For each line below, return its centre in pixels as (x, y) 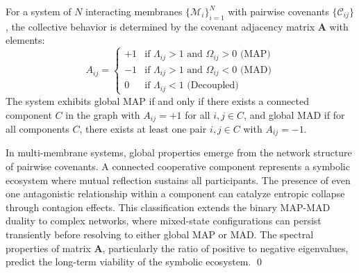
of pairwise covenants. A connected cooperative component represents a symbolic (178, 166)
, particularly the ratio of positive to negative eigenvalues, (225, 248)
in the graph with (103, 114)
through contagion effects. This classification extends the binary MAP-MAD (168, 207)
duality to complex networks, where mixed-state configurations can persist (164, 221)
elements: (25, 40)
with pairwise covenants (278, 11)
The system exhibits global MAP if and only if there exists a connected (157, 100)
